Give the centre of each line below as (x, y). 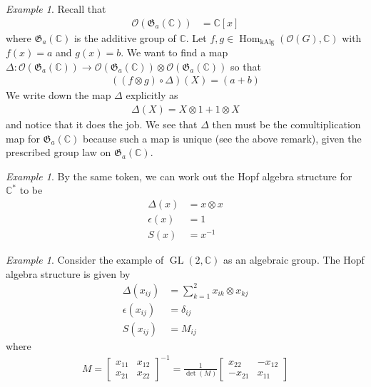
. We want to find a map (174, 52)
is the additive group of (125, 37)
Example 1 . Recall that (56, 9)
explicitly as (152, 95)
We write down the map (59, 95)
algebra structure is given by (68, 273)
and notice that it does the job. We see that (102, 124)
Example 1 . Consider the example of (85, 260)
